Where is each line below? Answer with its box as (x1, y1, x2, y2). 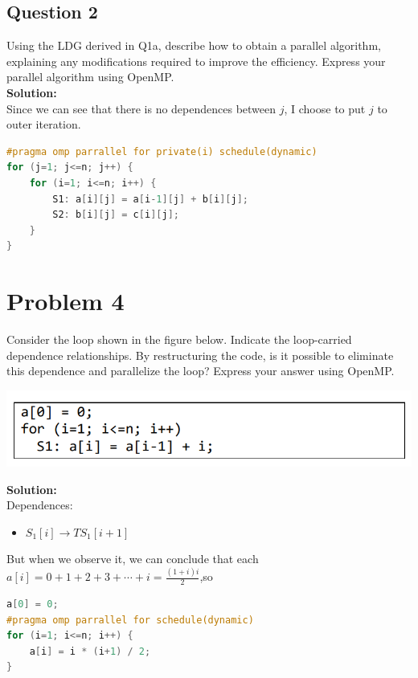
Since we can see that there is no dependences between (6, 100, 277, 116)
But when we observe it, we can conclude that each (6, 550, 259, 567)
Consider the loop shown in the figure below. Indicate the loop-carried (6, 331, 352, 348)
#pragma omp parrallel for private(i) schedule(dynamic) (6, 145, 318, 157)
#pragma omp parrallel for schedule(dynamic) (6, 614, 254, 626)
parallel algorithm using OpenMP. (6, 68, 174, 85)
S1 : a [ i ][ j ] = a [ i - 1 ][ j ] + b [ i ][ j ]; (52, 193, 248, 205)
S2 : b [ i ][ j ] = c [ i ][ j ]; (52, 209, 179, 221)
